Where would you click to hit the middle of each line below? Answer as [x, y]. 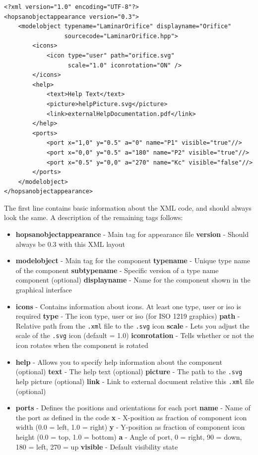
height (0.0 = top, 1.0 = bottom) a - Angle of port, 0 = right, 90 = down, [129, 437]
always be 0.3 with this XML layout [70, 244]
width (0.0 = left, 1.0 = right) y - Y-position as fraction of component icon [130, 427]
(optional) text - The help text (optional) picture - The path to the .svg [129, 371]
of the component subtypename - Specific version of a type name [117, 270]
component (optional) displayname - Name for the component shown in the [133, 280]
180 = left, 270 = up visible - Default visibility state [97, 446]
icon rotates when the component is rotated [82, 345]
